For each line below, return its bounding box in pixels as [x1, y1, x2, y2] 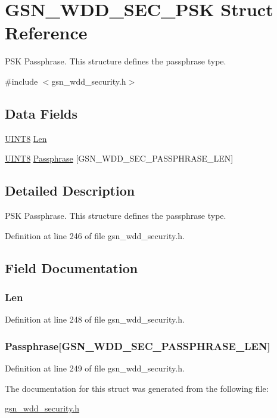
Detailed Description [5, 181, 135, 200]
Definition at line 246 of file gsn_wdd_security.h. [5, 229, 185, 241]
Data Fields [5, 104, 78, 122]
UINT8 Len [5, 132, 47, 144]
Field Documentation [5, 258, 138, 277]
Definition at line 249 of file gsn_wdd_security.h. [5, 362, 185, 374]
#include [5, 75, 38, 87]
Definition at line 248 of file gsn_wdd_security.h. [5, 313, 185, 326]
